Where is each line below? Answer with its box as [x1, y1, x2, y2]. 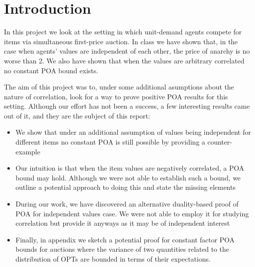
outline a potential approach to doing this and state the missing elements [15, 182, 236, 192]
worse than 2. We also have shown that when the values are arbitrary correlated [4, 55, 245, 65]
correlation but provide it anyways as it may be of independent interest [15, 218, 230, 228]
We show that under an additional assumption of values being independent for [15, 127, 251, 137]
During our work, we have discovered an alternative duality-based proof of [15, 199, 239, 209]
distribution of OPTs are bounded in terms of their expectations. [15, 254, 211, 264]
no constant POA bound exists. [4, 65, 99, 75]
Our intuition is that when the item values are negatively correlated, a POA [15, 163, 244, 173]
